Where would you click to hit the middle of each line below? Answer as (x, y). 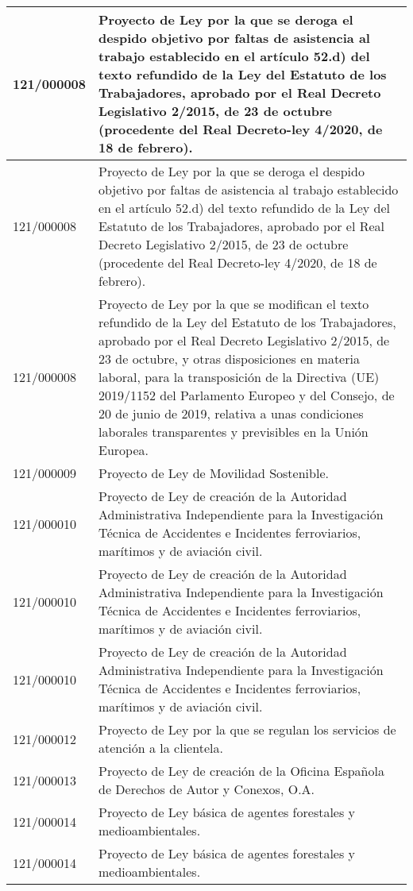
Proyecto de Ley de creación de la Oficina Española (241, 771)
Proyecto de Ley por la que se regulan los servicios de (247, 729)
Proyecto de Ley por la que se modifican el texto (234, 304)
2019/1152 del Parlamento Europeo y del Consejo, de (247, 395)
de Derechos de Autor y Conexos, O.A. (207, 789)
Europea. (124, 450)
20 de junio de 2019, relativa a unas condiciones (231, 413)
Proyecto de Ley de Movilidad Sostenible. (214, 473)
